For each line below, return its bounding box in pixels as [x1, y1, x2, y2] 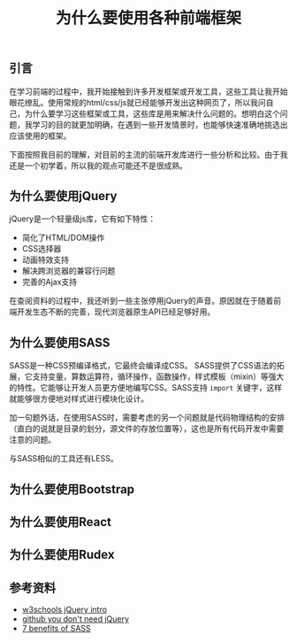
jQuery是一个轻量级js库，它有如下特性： [9, 213, 156, 224]
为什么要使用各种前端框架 [55, 8, 241, 28]
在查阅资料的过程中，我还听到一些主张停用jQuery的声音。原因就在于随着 [9, 296, 274, 306]
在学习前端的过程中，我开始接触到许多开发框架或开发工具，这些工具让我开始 [9, 86, 288, 97]
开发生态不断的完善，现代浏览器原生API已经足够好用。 [16, 306, 216, 317]
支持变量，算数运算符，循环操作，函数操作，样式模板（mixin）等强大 [32, 371, 285, 382]
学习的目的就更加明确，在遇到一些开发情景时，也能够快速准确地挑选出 [32, 119, 288, 129]
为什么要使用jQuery [9, 189, 118, 204]
